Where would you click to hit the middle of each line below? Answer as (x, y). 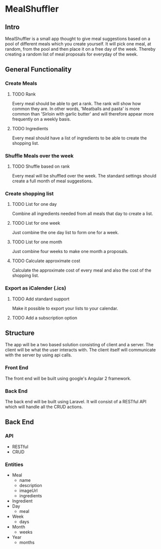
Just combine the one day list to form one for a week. (65, 233)
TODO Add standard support (41, 299)
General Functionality (38, 69)
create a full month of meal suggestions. (52, 181)
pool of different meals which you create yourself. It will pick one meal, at (78, 44)
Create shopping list (30, 194)
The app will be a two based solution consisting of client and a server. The (79, 345)
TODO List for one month (37, 242)
